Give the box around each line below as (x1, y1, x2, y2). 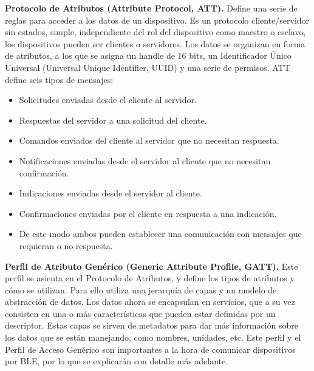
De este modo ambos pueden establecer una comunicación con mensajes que (19, 227, 302, 240)
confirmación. (19, 166, 69, 179)
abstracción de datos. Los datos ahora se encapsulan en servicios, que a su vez (5, 295, 295, 308)
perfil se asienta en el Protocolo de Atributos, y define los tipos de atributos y (5, 272, 295, 284)
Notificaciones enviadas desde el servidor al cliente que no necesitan (19, 154, 271, 167)
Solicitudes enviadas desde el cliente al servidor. (19, 93, 197, 106)
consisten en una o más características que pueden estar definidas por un (5, 307, 276, 319)
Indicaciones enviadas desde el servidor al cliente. (19, 187, 202, 199)
